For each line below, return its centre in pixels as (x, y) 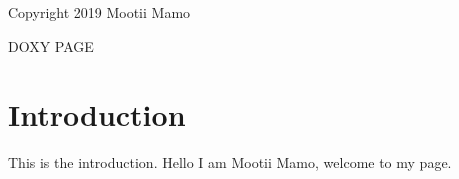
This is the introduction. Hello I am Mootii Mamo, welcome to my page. (230, 162)
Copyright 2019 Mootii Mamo (99, 12)
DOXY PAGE (51, 45)
